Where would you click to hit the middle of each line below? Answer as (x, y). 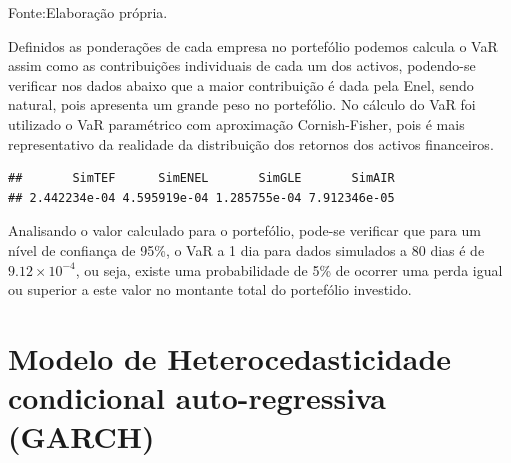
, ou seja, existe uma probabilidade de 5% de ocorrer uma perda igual (289, 269)
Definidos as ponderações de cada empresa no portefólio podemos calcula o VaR (253, 45)
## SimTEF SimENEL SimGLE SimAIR (201, 178)
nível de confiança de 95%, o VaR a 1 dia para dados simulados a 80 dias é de (246, 249)
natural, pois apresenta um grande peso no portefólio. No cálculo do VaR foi (242, 104)
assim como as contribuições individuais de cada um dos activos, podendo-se (242, 65)
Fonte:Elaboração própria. (88, 12)
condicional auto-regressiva (197, 397)
